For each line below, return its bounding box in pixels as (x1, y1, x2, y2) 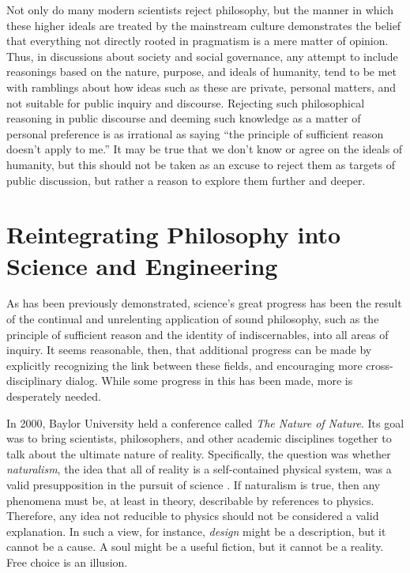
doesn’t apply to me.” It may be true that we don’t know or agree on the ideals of (6, 141, 403, 157)
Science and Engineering (6, 249, 278, 281)
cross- (366, 356, 393, 373)
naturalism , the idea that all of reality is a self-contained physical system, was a (6, 461, 392, 477)
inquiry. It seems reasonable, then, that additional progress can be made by (6, 341, 372, 358)
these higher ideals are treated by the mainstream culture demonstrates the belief (6, 17, 401, 33)
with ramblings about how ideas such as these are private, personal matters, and (6, 78, 397, 95)
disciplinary (6, 372, 62, 389)
